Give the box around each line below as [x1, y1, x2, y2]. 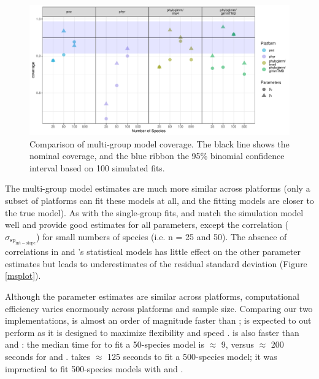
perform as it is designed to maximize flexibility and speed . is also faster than [5, 326, 299, 338]
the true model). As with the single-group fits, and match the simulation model [5, 206, 304, 219]
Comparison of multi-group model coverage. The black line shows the [29, 137, 290, 150]
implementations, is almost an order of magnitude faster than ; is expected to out [5, 314, 312, 327]
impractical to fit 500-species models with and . [5, 362, 183, 375]
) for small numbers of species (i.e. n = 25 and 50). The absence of [36, 230, 287, 243]
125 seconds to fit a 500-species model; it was [107, 350, 277, 362]
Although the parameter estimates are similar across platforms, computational [5, 289, 299, 302]
